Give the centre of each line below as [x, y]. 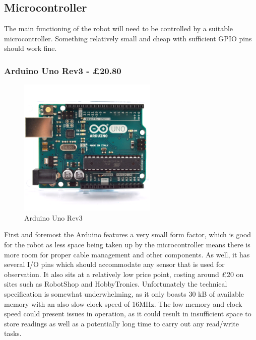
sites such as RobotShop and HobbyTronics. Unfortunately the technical [116, 284]
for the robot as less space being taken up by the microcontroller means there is [127, 244]
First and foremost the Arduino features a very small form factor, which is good [128, 234]
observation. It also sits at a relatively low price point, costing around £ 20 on [124, 274]
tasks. [13, 333]
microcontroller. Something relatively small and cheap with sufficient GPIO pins [128, 38]
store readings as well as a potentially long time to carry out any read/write [122, 323]
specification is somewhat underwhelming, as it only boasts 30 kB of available [124, 293]
